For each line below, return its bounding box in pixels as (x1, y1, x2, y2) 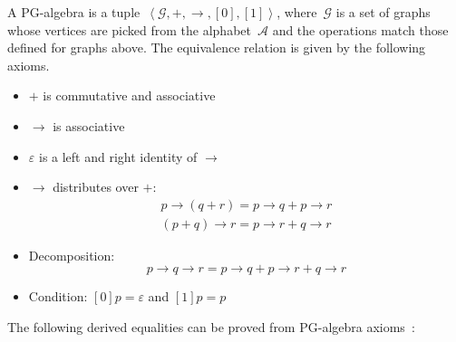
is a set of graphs (335, 3, 431, 21)
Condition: (28, 287, 88, 306)
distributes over (53, 177, 139, 196)
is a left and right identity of (38, 147, 198, 166)
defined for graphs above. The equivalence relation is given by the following (7, 38, 426, 57)
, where (277, 3, 317, 21)
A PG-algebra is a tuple (7, 3, 141, 21)
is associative (53, 116, 125, 135)
